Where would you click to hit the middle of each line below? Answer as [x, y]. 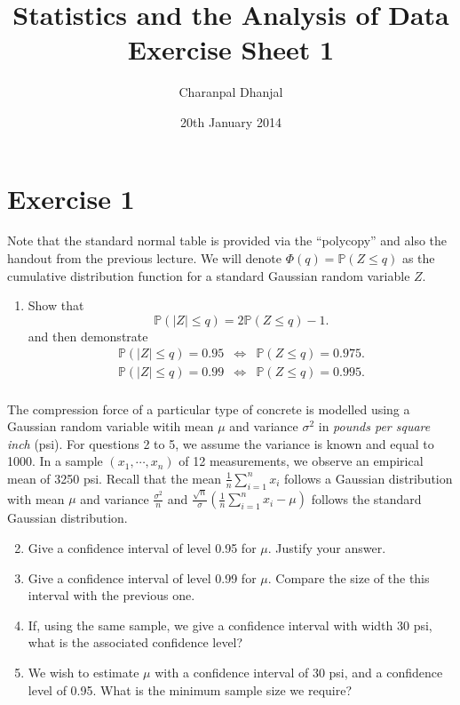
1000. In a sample [55, 461]
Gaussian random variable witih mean [111, 426]
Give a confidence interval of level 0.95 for [142, 547]
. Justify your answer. [327, 547]
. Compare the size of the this [349, 577]
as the [418, 258]
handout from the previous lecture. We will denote [144, 258]
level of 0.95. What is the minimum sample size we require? [190, 689]
